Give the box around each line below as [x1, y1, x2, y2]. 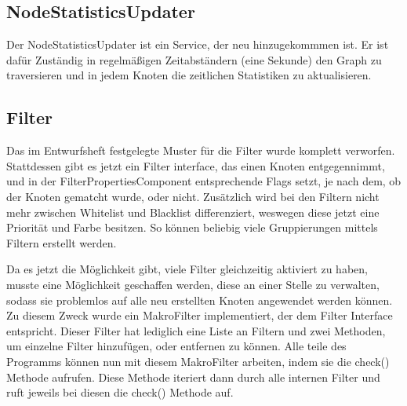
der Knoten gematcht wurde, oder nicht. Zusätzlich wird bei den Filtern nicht [6, 188, 380, 204]
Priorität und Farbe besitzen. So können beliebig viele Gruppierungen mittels [6, 219, 378, 236]
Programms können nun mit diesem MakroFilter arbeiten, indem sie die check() [6, 353, 390, 369]
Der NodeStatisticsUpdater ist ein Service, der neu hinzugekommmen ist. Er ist [6, 36, 389, 53]
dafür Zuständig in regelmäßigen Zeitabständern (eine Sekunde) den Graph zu [6, 51, 382, 68]
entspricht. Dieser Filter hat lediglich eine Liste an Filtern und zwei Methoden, [6, 322, 386, 338]
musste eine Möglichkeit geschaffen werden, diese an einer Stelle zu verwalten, [6, 276, 380, 292]
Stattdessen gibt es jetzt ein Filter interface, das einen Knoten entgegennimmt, [6, 157, 385, 174]
